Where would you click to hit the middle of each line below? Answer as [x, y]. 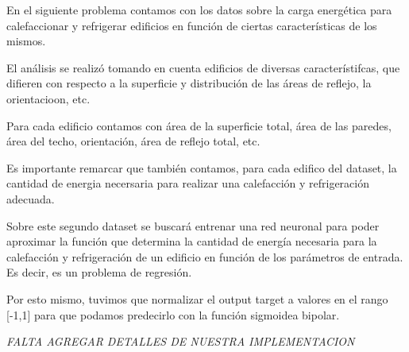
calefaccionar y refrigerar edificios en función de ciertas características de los [192, 25]
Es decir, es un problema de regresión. [99, 272]
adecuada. [31, 198]
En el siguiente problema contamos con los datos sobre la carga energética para [199, 10]
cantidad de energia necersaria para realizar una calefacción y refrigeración [188, 183]
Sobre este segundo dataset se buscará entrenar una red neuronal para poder [193, 225]
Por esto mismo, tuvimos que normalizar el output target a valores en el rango [197, 298]
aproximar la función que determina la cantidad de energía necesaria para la [192, 241]
